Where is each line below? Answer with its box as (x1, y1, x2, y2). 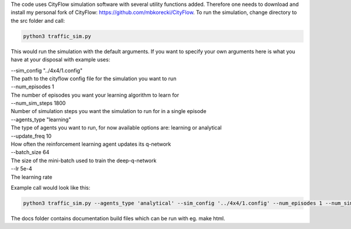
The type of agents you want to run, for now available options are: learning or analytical (11, 124, 222, 131)
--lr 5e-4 (11, 165, 32, 172)
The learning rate (11, 173, 53, 180)
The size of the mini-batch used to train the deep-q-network (11, 157, 157, 164)
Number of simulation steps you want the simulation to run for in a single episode (11, 108, 207, 115)
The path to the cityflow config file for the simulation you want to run (11, 75, 177, 82)
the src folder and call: (11, 17, 66, 24)
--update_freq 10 (11, 132, 52, 139)
